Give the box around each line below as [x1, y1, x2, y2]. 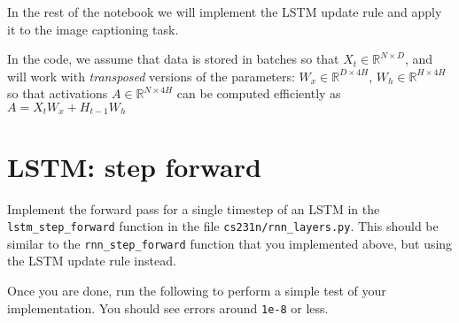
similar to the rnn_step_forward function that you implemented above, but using [7, 234, 453, 252]
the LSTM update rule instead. [7, 251, 176, 270]
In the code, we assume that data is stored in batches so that [7, 50, 339, 68]
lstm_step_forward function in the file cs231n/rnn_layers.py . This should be [7, 217, 439, 235]
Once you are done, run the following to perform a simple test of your [7, 281, 386, 300]
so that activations [7, 84, 108, 103]
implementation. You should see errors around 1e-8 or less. [7, 298, 329, 317]
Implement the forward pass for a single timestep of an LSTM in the [7, 199, 380, 218]
